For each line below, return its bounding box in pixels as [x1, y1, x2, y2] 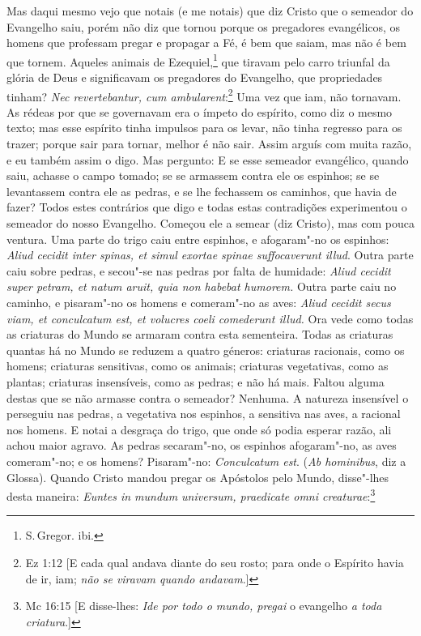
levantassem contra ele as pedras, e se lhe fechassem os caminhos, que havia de [6, 182, 397, 199]
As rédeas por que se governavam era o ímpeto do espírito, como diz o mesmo [6, 103, 393, 120]
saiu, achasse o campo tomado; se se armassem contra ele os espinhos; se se [6, 167, 380, 184]
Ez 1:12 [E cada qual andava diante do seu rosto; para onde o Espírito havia [25, 553, 404, 570]
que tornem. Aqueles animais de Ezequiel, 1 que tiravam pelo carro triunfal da [6, 50, 390, 70]
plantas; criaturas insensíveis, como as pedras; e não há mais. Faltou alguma [6, 373, 385, 390]
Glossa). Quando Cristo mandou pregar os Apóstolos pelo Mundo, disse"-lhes [6, 468, 389, 485]
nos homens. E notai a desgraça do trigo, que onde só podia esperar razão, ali [6, 420, 392, 438]
